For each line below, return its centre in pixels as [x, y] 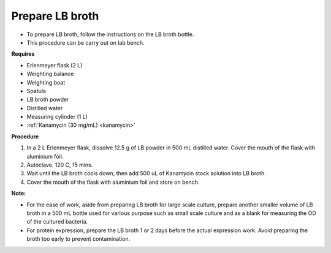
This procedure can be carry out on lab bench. [86, 42]
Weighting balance [50, 74]
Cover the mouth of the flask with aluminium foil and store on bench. [113, 182]
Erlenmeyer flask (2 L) [55, 65]
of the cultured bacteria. [57, 222]
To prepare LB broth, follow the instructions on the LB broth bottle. [110, 34]
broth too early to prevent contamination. [78, 239]
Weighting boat [46, 82]
